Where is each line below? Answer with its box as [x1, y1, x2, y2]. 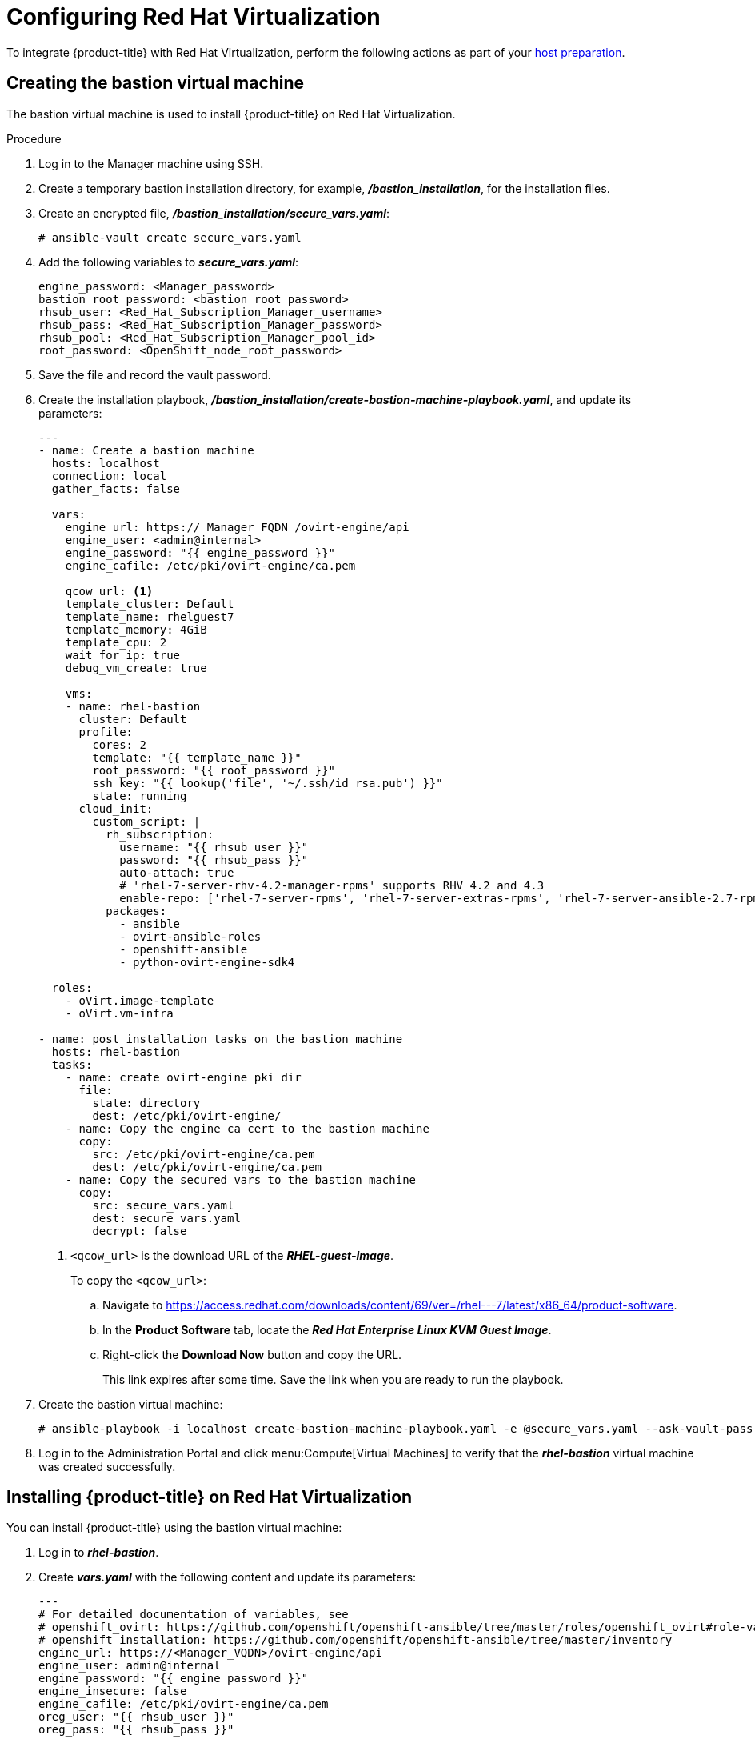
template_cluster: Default [65, 597, 234, 610]
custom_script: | [92, 814, 201, 828]
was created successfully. [38, 1459, 176, 1473]
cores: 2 [92, 738, 146, 751]
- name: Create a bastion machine [38, 443, 254, 457]
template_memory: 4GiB [65, 622, 207, 636]
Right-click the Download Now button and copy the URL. [102, 1347, 402, 1361]
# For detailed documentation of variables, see [38, 1608, 349, 1621]
